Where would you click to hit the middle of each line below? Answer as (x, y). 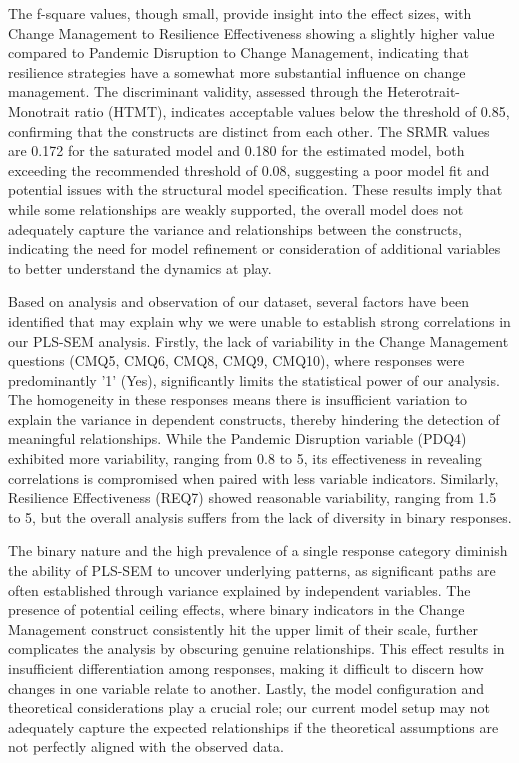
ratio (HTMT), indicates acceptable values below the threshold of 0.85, (292, 110)
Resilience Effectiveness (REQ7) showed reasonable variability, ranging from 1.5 (252, 497)
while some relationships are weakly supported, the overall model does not (236, 208)
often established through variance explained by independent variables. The (239, 589)
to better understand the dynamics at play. (140, 267)
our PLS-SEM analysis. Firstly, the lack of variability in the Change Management (258, 340)
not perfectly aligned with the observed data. (146, 746)
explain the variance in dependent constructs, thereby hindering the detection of (254, 418)
